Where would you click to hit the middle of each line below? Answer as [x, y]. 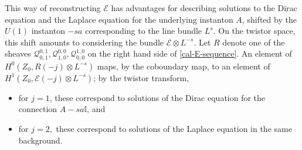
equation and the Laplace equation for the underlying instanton [119, 19]
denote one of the [254, 42]
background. [40, 140]
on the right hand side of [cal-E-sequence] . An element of [190, 53]
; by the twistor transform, [141, 77]
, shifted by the [269, 19]
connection [38, 109]
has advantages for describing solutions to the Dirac [204, 8]
